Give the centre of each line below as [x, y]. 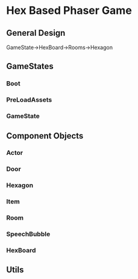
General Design [36, 33]
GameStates [30, 66]
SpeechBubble [28, 234]
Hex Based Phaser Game [69, 11]
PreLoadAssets [29, 100]
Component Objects [45, 136]
